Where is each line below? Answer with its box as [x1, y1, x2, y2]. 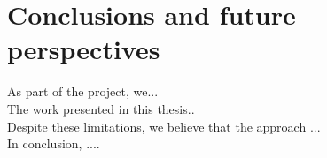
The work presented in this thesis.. [7, 99, 195, 117]
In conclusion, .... [7, 134, 100, 153]
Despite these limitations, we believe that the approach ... [7, 117, 321, 135]
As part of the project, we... [7, 82, 159, 101]
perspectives [7, 31, 160, 67]
